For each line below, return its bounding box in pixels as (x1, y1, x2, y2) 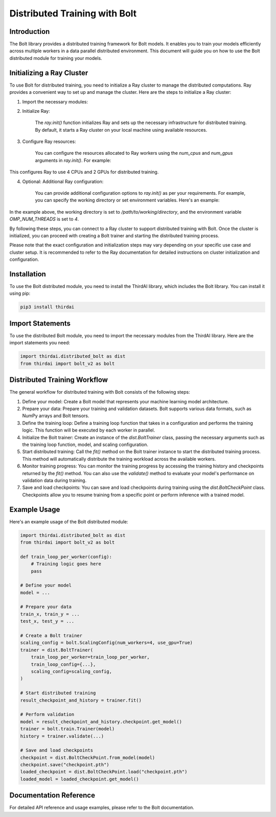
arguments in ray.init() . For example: (35, 157, 111, 164)
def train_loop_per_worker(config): (20, 554, 112, 560)
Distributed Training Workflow (9, 376, 108, 384)
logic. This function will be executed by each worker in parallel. (22, 427, 155, 433)
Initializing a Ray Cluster (9, 68, 88, 77)
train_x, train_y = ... (20, 611, 80, 617)
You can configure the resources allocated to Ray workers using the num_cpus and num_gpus (35, 150, 233, 156)
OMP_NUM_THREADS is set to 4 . (9, 216, 79, 222)
